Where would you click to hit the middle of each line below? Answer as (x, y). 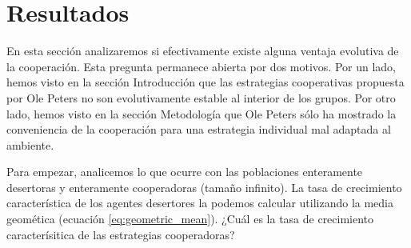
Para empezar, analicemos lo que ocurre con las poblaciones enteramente (185, 172)
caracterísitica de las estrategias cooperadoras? (121, 234)
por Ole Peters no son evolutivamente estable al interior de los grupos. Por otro (201, 97)
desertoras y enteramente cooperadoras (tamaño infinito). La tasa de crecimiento (204, 187)
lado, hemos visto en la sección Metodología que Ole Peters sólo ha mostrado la (202, 113)
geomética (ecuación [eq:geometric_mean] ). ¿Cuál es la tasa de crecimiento (190, 219)
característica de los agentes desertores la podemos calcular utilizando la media (200, 203)
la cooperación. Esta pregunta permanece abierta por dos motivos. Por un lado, (201, 66)
